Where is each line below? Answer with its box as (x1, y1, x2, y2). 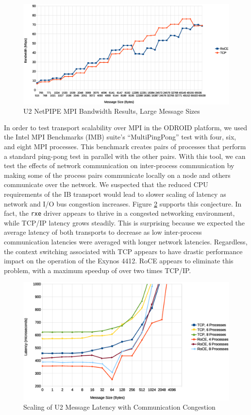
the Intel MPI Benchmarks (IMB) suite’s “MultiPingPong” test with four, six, (4, 132, 236, 142)
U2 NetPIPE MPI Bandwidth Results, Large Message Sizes (23, 106, 200, 116)
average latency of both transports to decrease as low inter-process (4, 227, 202, 237)
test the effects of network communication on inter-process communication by (4, 160, 234, 171)
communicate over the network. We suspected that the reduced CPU (4, 179, 208, 190)
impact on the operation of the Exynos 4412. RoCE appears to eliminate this (4, 256, 234, 266)
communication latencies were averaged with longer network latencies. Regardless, (4, 236, 248, 246)
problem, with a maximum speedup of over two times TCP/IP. (4, 265, 191, 275)
